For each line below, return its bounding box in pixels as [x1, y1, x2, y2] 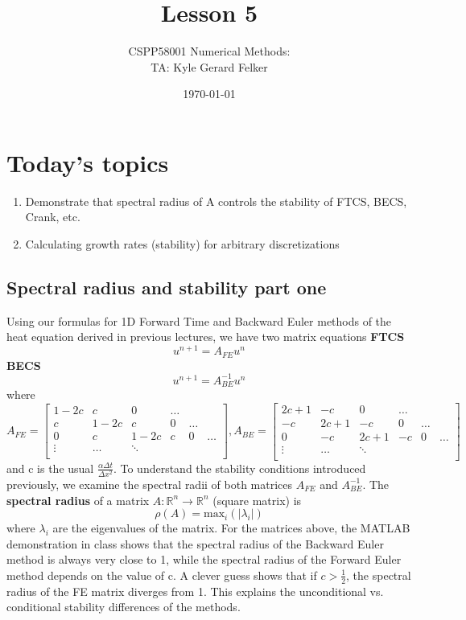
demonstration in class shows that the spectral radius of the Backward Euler [6, 535, 384, 552]
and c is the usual [6, 459, 94, 476]
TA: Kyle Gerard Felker [151, 58, 268, 75]
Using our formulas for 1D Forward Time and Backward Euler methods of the [6, 312, 392, 329]
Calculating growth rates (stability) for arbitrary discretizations [25, 236, 340, 253]
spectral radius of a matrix [6, 491, 150, 508]
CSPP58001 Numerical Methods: [128, 43, 291, 60]
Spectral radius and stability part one [6, 275, 327, 300]
